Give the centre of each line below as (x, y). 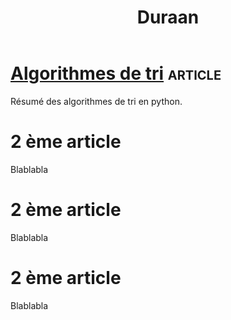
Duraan (168, 17)
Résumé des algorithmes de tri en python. (96, 101)
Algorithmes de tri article (116, 73)
